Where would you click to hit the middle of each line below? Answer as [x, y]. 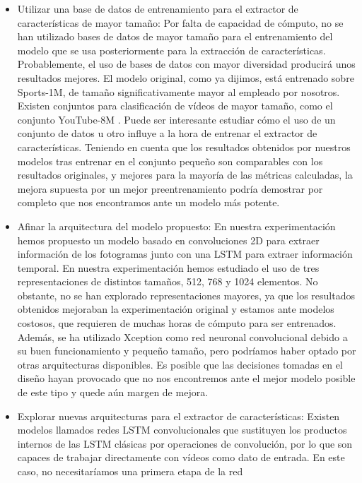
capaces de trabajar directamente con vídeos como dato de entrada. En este [181, 457]
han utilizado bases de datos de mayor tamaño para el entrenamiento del [175, 36]
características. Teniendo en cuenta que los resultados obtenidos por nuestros [184, 147]
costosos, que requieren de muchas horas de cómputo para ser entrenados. [177, 323]
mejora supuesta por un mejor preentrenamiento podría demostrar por [170, 188]
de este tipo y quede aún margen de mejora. [113, 392]
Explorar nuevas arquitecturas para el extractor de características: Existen [179, 416]
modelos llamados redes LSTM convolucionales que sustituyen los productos [182, 430]
